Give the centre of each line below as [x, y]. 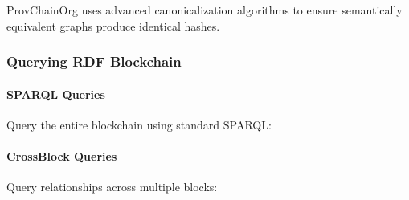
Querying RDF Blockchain [94, 61]
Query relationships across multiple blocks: [112, 187]
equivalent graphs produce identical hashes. [113, 25]
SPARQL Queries [56, 94]
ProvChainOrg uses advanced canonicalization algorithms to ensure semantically [204, 10]
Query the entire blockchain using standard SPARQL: [139, 124]
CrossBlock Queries [62, 156]
